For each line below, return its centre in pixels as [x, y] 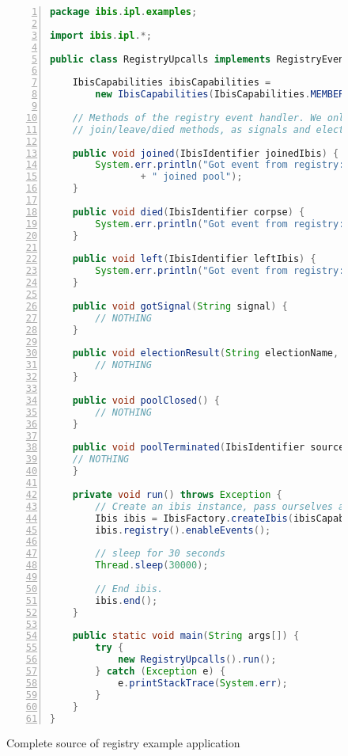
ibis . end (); [127, 600]
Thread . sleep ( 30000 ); [152, 566]
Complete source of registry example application [123, 743]
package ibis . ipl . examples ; [124, 12]
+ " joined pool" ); [191, 177]
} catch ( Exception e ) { [161, 671]
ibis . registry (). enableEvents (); [183, 530]
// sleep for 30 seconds [160, 554]
